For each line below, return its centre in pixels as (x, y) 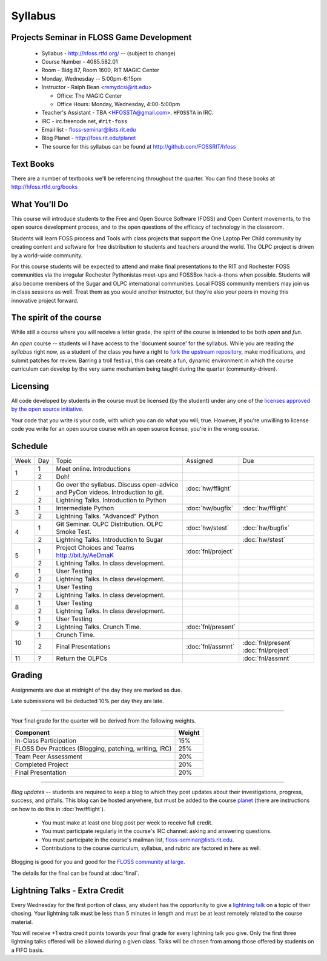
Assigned (199, 461)
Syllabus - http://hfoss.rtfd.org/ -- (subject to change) (108, 53)
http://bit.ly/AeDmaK (85, 555)
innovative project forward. (45, 300)
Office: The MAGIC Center (89, 96)
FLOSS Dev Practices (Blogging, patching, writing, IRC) (93, 748)
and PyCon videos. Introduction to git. (110, 493)
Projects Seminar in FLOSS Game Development (101, 37)
